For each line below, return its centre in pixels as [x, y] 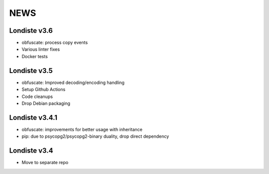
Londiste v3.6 [31, 31]
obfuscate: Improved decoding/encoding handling [73, 83]
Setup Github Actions [44, 89]
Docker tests [35, 56]
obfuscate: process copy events [55, 43]
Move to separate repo [45, 163]
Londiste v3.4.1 [33, 118]
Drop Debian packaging [46, 103]
